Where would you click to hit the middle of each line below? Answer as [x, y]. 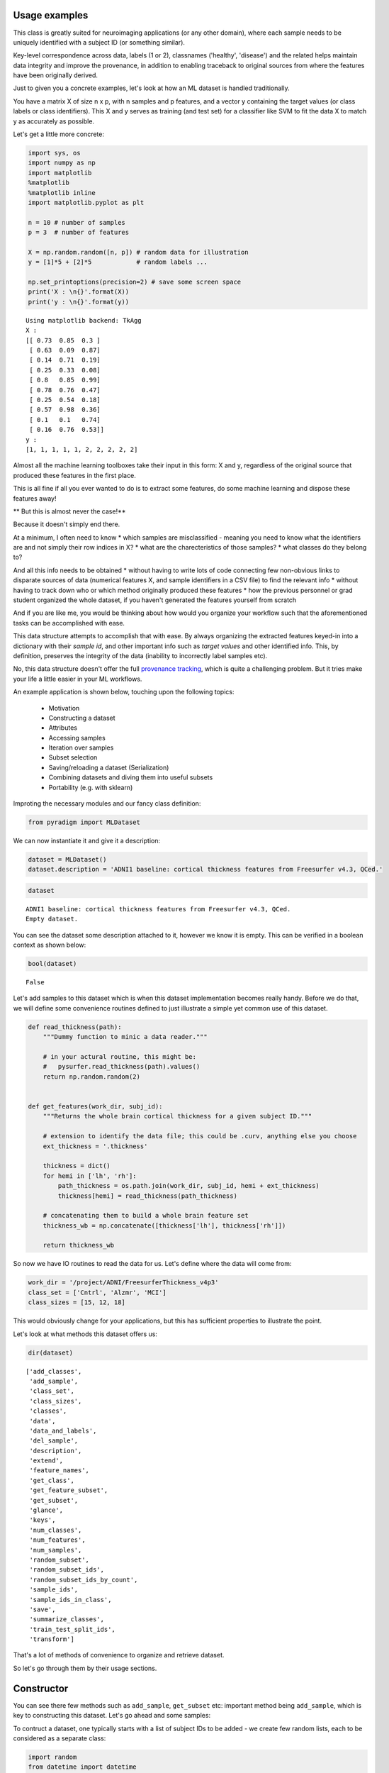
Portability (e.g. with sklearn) [91, 787]
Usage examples [51, 15]
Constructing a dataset [82, 718]
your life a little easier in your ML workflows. [78, 679]
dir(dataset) [51, 1352]
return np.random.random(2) [92, 1077]
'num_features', [57, 1540]
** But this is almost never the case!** [69, 511]
